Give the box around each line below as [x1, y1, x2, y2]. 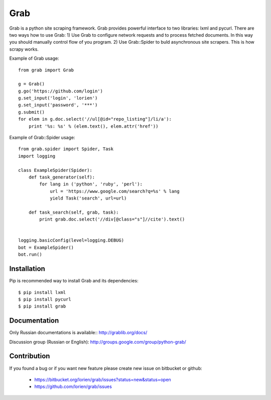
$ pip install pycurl [18, 296, 71, 302]
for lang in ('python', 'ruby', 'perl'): [39, 181, 143, 187]
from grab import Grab [18, 67, 74, 73]
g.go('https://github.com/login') [18, 88, 103, 94]
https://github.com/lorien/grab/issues [34, 383, 112, 389]
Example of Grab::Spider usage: [9, 135, 75, 141]
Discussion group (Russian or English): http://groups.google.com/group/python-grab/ [9, 339, 187, 345]
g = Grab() [18, 81, 45, 87]
